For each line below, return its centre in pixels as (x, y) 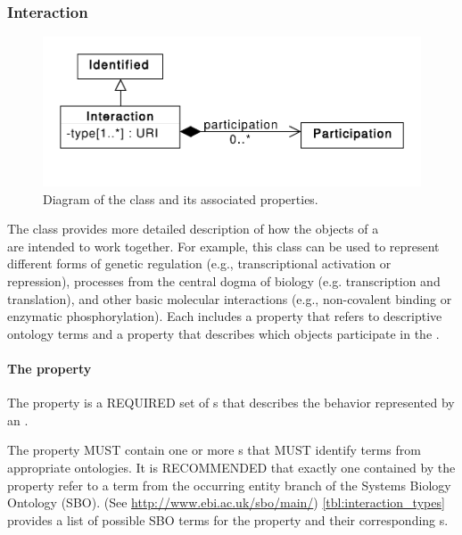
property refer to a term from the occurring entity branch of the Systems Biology (229, 485)
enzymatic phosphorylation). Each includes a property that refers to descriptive (225, 316)
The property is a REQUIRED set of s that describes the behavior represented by (231, 403)
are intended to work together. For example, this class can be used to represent (223, 246)
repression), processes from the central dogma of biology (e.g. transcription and (224, 281)
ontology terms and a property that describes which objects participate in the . (223, 333)
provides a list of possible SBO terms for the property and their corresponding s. (228, 519)
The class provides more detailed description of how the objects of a (193, 229)
